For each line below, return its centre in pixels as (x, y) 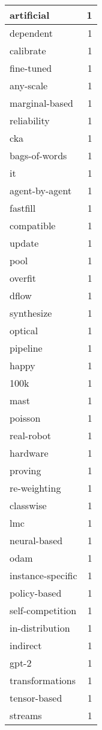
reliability (30, 120)
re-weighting (35, 488)
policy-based (36, 593)
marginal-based (41, 103)
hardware (29, 453)
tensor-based (36, 698)
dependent (31, 33)
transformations (43, 680)
